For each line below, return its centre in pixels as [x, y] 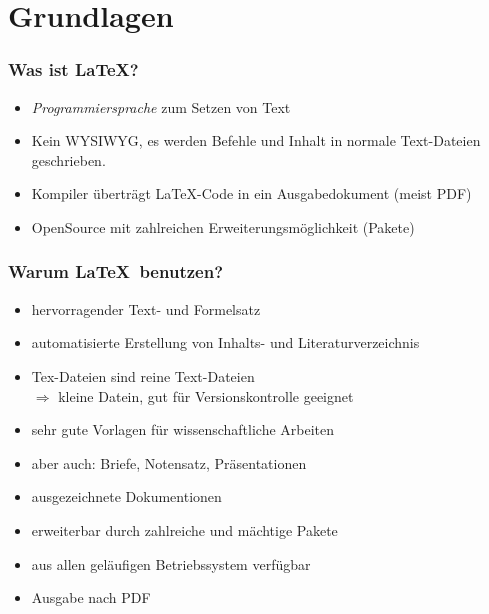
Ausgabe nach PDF [91, 597]
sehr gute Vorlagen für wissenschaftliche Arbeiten [183, 429]
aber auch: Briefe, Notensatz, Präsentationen [169, 462]
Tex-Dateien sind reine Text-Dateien [143, 375]
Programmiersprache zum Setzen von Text [161, 106]
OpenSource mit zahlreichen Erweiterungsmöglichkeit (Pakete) [223, 226]
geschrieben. [68, 159]
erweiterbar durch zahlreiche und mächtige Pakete [184, 529]
